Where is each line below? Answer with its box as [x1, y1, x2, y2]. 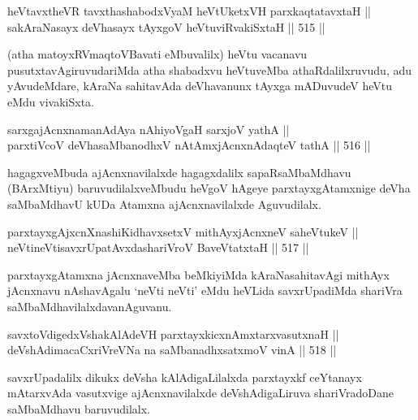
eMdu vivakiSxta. [7, 93, 94, 110]
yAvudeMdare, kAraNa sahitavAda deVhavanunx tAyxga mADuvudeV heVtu [7, 77, 393, 94]
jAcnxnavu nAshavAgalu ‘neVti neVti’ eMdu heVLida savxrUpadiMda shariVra [7, 282, 403, 299]
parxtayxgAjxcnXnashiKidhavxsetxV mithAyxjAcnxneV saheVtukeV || [7, 223, 359, 240]
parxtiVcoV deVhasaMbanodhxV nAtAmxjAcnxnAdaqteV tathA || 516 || [7, 136, 371, 154]
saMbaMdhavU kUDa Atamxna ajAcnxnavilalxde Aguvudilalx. [7, 195, 321, 212]
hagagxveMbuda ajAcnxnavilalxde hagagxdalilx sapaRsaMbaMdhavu [7, 163, 351, 180]
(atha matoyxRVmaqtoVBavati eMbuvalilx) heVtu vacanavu [7, 45, 308, 63]
